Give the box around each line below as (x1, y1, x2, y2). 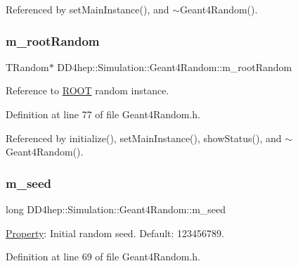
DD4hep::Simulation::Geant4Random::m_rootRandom (57, 59, 292, 74)
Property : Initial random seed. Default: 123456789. (6, 225, 224, 240)
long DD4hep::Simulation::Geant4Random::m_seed (6, 202, 226, 216)
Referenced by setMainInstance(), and (6, 2, 169, 16)
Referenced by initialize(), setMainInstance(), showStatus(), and (6, 130, 282, 145)
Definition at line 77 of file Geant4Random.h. (6, 107, 201, 121)
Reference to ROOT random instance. (6, 83, 169, 98)
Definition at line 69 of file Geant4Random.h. (6, 249, 201, 264)
